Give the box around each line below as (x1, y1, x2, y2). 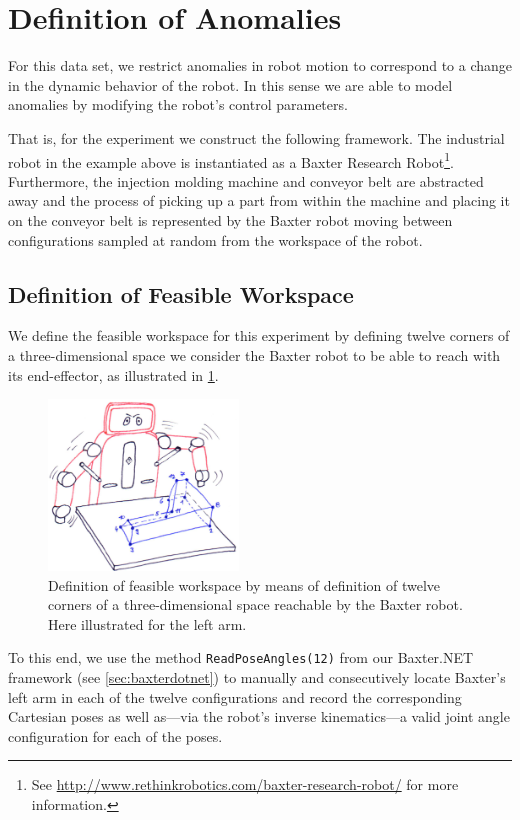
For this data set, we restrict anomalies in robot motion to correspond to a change (8, 55, 513, 76)
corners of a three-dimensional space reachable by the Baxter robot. (48, 594, 463, 615)
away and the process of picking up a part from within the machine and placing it (8, 190, 510, 211)
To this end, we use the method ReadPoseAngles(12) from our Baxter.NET (8, 647, 474, 668)
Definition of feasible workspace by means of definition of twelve (48, 574, 441, 595)
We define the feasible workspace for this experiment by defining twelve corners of (8, 325, 510, 346)
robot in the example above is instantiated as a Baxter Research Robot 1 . (8, 148, 454, 172)
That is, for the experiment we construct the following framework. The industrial (8, 127, 505, 148)
